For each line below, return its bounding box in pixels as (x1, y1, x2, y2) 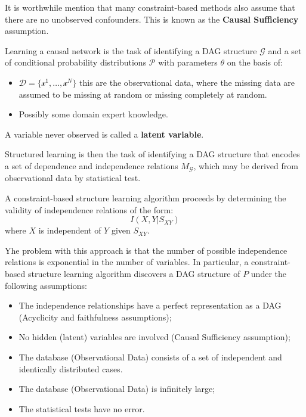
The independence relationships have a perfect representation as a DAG (18, 299, 282, 312)
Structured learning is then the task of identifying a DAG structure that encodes (5, 148, 300, 160)
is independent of (38, 224, 101, 236)
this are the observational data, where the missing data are (79, 76, 295, 88)
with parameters (158, 56, 218, 69)
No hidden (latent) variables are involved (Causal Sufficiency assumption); (18, 331, 290, 343)
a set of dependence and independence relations (5, 159, 178, 172)
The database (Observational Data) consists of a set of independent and (18, 350, 282, 363)
